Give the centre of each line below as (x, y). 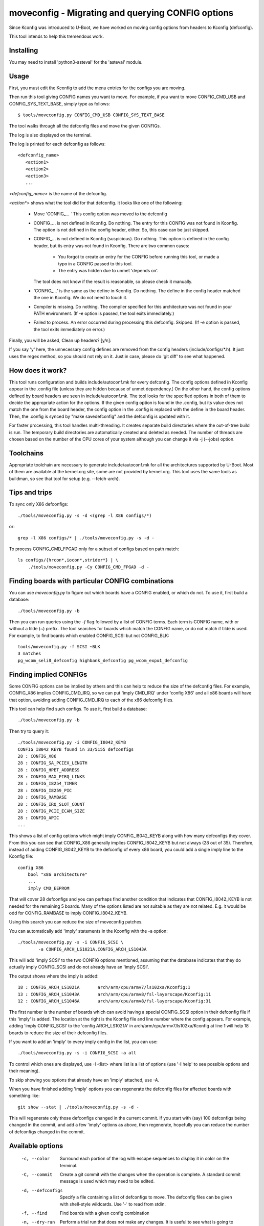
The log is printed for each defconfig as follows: (57, 144)
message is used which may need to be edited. (107, 1181)
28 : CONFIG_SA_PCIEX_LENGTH (53, 763)
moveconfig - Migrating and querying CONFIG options (121, 13)
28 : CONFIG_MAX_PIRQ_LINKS (51, 777)
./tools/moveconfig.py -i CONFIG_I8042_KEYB (72, 742)
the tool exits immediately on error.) (69, 329)
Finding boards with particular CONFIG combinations (91, 581)
